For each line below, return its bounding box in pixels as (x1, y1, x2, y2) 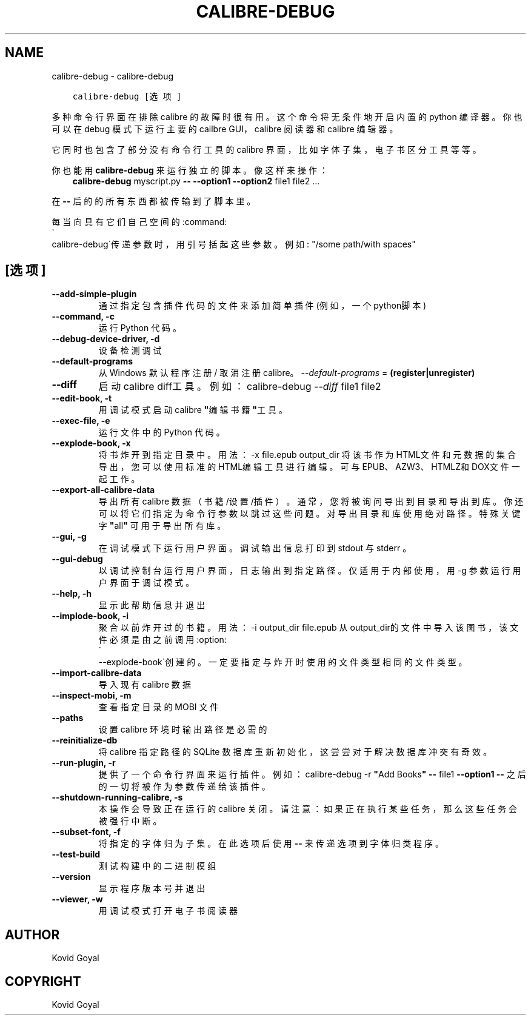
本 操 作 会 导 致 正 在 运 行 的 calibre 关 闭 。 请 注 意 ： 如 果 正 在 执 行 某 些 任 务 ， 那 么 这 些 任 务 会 (98, 804, 518, 814)
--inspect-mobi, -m (52, 690, 132, 701)
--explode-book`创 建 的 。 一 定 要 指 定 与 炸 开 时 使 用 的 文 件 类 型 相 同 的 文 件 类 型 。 (98, 657, 467, 668)
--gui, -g (52, 531, 87, 542)
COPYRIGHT (5, 973, 81, 989)
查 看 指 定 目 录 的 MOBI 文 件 (98, 702, 219, 713)
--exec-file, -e (52, 415, 110, 426)
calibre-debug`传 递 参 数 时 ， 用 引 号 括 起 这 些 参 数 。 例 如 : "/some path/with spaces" (52, 238, 416, 249)
